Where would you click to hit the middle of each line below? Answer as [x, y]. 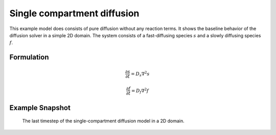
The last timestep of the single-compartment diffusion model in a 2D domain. [103, 121]
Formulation [29, 57]
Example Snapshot [40, 108]
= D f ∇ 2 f [140, 91]
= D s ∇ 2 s [140, 74]
